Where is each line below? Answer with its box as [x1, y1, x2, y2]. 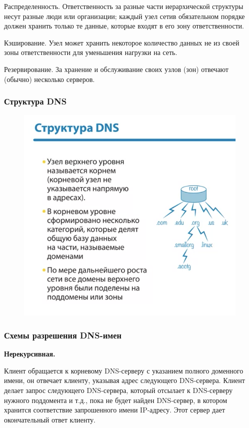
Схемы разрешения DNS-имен [4, 329, 122, 341]
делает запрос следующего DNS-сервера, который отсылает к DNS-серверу [4, 385, 233, 395]
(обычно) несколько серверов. [4, 73, 95, 84]
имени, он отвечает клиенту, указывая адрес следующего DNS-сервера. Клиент [4, 375, 245, 385]
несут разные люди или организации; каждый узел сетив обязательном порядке [4, 10, 245, 21]
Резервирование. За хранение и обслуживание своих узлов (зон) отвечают [4, 63, 229, 74]
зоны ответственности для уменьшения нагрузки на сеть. [4, 47, 178, 57]
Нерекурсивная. [4, 348, 55, 359]
